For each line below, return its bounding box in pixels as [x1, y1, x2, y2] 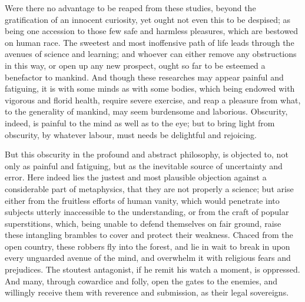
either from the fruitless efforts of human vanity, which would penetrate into [5, 194, 280, 206]
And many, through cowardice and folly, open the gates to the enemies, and [5, 274, 278, 287]
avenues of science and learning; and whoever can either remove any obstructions [5, 48, 297, 60]
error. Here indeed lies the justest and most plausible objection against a [5, 171, 267, 183]
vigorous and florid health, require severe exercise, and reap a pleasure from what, [5, 93, 301, 106]
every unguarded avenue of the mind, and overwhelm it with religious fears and [5, 251, 291, 264]
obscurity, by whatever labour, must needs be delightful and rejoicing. [5, 128, 257, 140]
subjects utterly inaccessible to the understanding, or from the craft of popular [5, 206, 289, 218]
